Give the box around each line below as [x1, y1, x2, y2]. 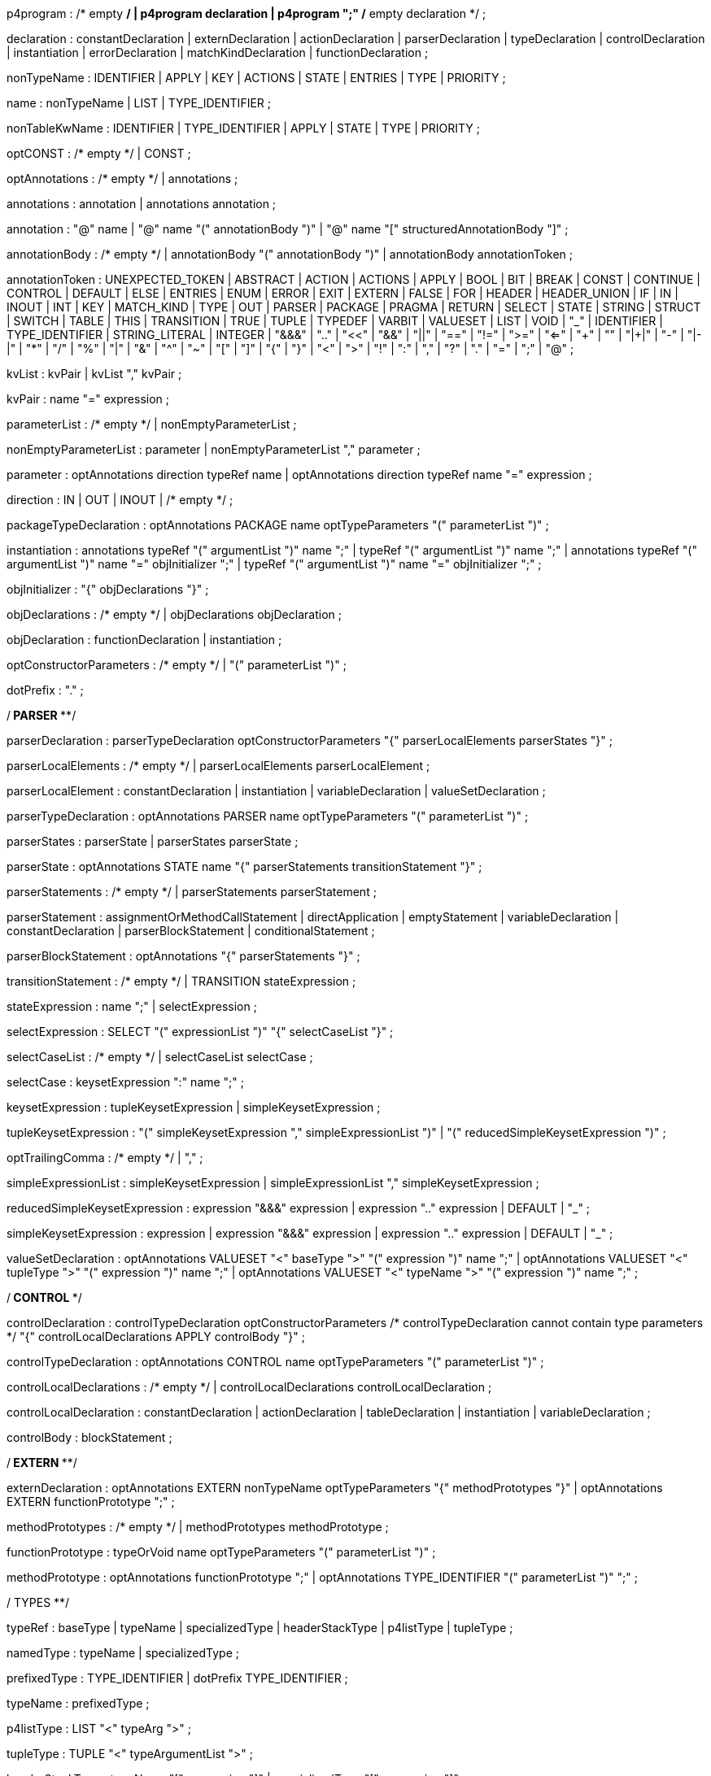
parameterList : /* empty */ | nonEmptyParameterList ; [7, 417, 297, 431]
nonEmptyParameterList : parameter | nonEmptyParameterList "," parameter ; [7, 442, 421, 456]
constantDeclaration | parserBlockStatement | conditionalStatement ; [7, 924, 375, 938]
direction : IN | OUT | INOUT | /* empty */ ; [7, 493, 233, 507]
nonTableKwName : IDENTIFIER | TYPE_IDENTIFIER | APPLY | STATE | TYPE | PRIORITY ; [7, 121, 481, 135]
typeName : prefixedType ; [7, 1696, 150, 1710]
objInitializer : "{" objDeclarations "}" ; [7, 582, 209, 596]
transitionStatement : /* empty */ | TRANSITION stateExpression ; [7, 974, 356, 988]
